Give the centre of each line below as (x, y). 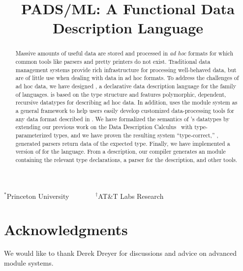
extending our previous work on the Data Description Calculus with (104, 127)
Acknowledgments (66, 230)
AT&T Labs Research (131, 196)
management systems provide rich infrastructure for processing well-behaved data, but (126, 69)
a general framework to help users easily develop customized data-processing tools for (125, 110)
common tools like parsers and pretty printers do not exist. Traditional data (113, 62)
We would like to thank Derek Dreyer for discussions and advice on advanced (120, 253)
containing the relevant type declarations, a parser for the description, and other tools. (126, 159)
